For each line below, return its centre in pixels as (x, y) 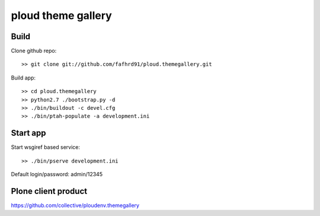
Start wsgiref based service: (45, 147)
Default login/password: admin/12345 (57, 174)
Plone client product (49, 191)
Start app (29, 133)
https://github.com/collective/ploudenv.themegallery (75, 205)
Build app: (23, 78)
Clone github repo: (34, 51)
